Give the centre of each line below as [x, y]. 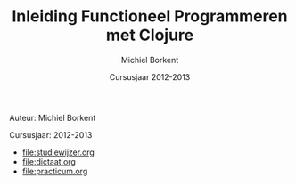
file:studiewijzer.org [58, 152]
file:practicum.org [55, 171]
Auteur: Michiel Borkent [53, 117]
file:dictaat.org [49, 161]
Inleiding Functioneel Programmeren [150, 16]
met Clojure [150, 35]
